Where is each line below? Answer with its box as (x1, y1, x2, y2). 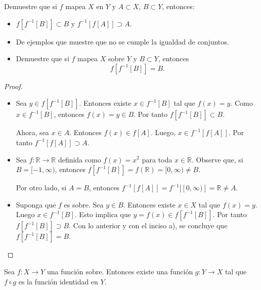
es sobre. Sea (64, 199, 104, 210)
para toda (142, 154, 172, 164)
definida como (58, 154, 101, 164)
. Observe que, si (192, 154, 243, 164)
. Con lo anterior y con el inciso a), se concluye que (69, 220, 228, 231)
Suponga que (16, 199, 56, 210)
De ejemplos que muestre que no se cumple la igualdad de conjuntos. (16, 36, 229, 47)
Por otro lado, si (16, 182, 67, 193)
